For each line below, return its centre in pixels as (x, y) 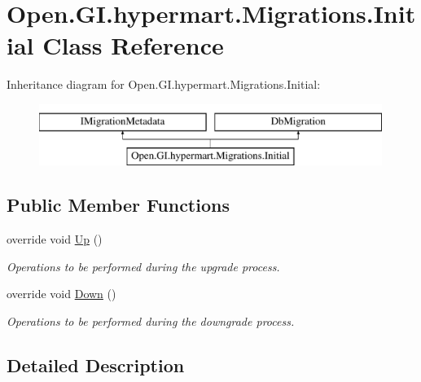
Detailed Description (96, 365)
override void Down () (61, 294)
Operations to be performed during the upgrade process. (143, 266)
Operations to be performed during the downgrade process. (151, 321)
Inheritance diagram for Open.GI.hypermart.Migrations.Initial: (164, 84)
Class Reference (133, 45)
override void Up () (55, 239)
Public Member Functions (118, 205)
